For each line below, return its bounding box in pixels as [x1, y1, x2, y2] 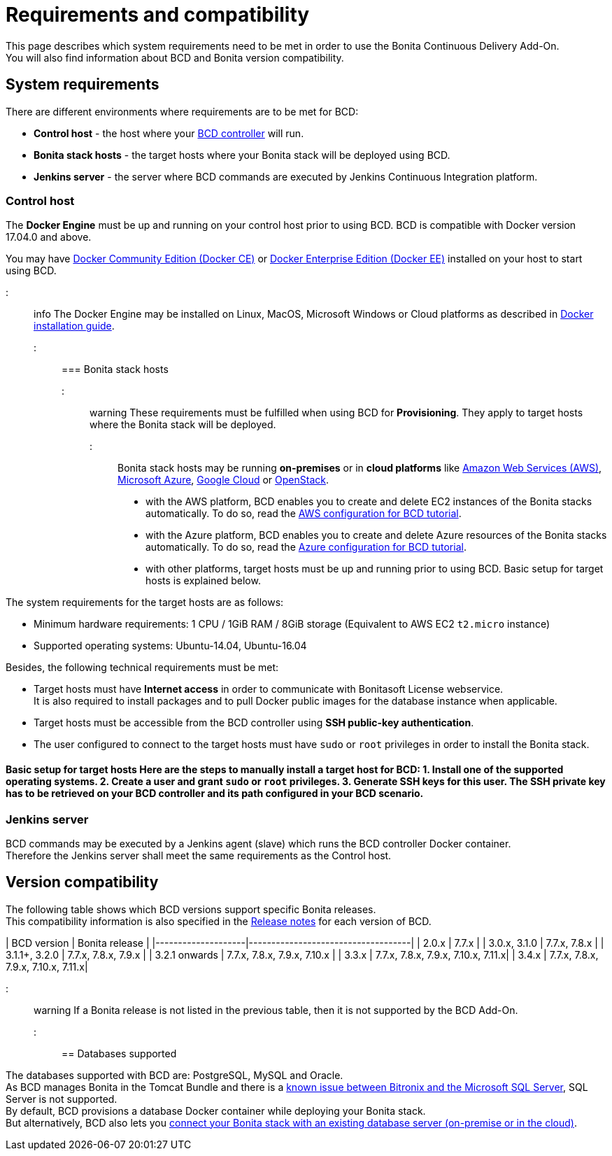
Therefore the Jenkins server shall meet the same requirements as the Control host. [6, 849, 392, 861]
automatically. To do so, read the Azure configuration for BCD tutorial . [145, 541, 467, 554]
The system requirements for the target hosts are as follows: [6, 596, 284, 609]
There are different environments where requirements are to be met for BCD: [6, 105, 359, 118]
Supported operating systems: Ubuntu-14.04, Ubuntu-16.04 [34, 640, 307, 652]
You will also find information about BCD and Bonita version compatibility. [6, 51, 344, 64]
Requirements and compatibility [6, 3, 310, 27]
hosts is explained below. [145, 575, 261, 587]
